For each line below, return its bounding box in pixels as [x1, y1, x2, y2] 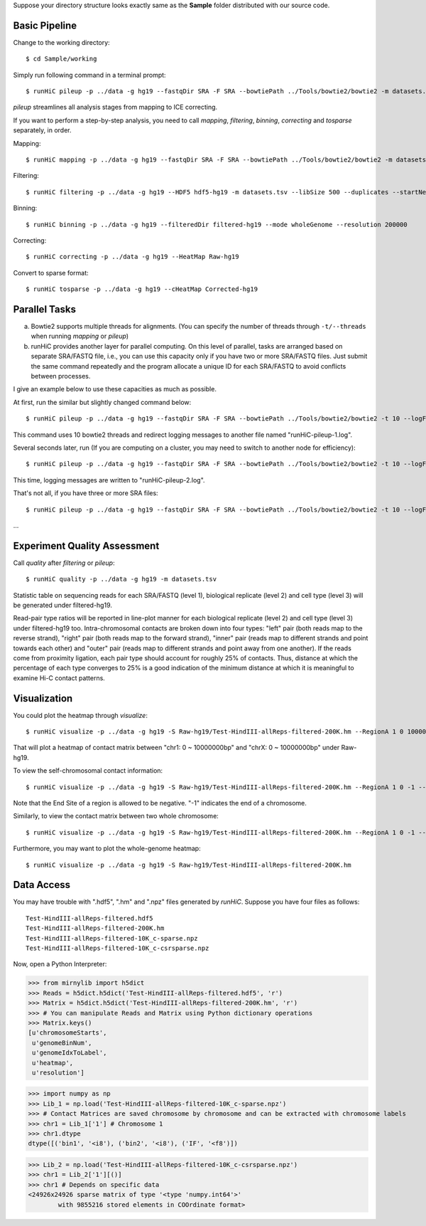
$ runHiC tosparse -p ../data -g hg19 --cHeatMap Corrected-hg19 [26, 285, 258, 293]
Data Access [13, 879, 71, 891]
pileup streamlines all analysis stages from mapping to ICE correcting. [13, 103, 218, 112]
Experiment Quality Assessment [13, 539, 160, 551]
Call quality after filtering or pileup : [13, 559, 115, 567]
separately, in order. [13, 126, 72, 134]
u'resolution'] [32, 1068, 85, 1077]
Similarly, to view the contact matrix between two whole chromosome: [13, 812, 219, 820]
